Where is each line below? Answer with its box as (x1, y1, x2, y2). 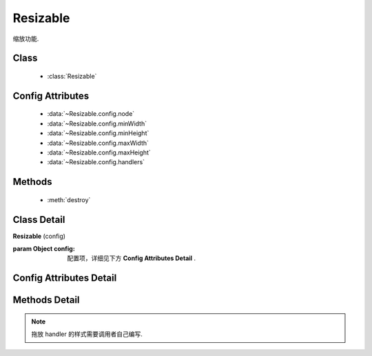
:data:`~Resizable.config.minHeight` (47, 129, 149, 137)
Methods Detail (12, 294, 80, 306)
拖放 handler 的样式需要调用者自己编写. (31, 330, 143, 338)
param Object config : (12, 245, 75, 253)
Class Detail (12, 214, 65, 226)
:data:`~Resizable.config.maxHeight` (47, 148, 151, 157)
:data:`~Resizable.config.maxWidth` (47, 139, 149, 147)
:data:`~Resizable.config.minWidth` (47, 119, 147, 128)
